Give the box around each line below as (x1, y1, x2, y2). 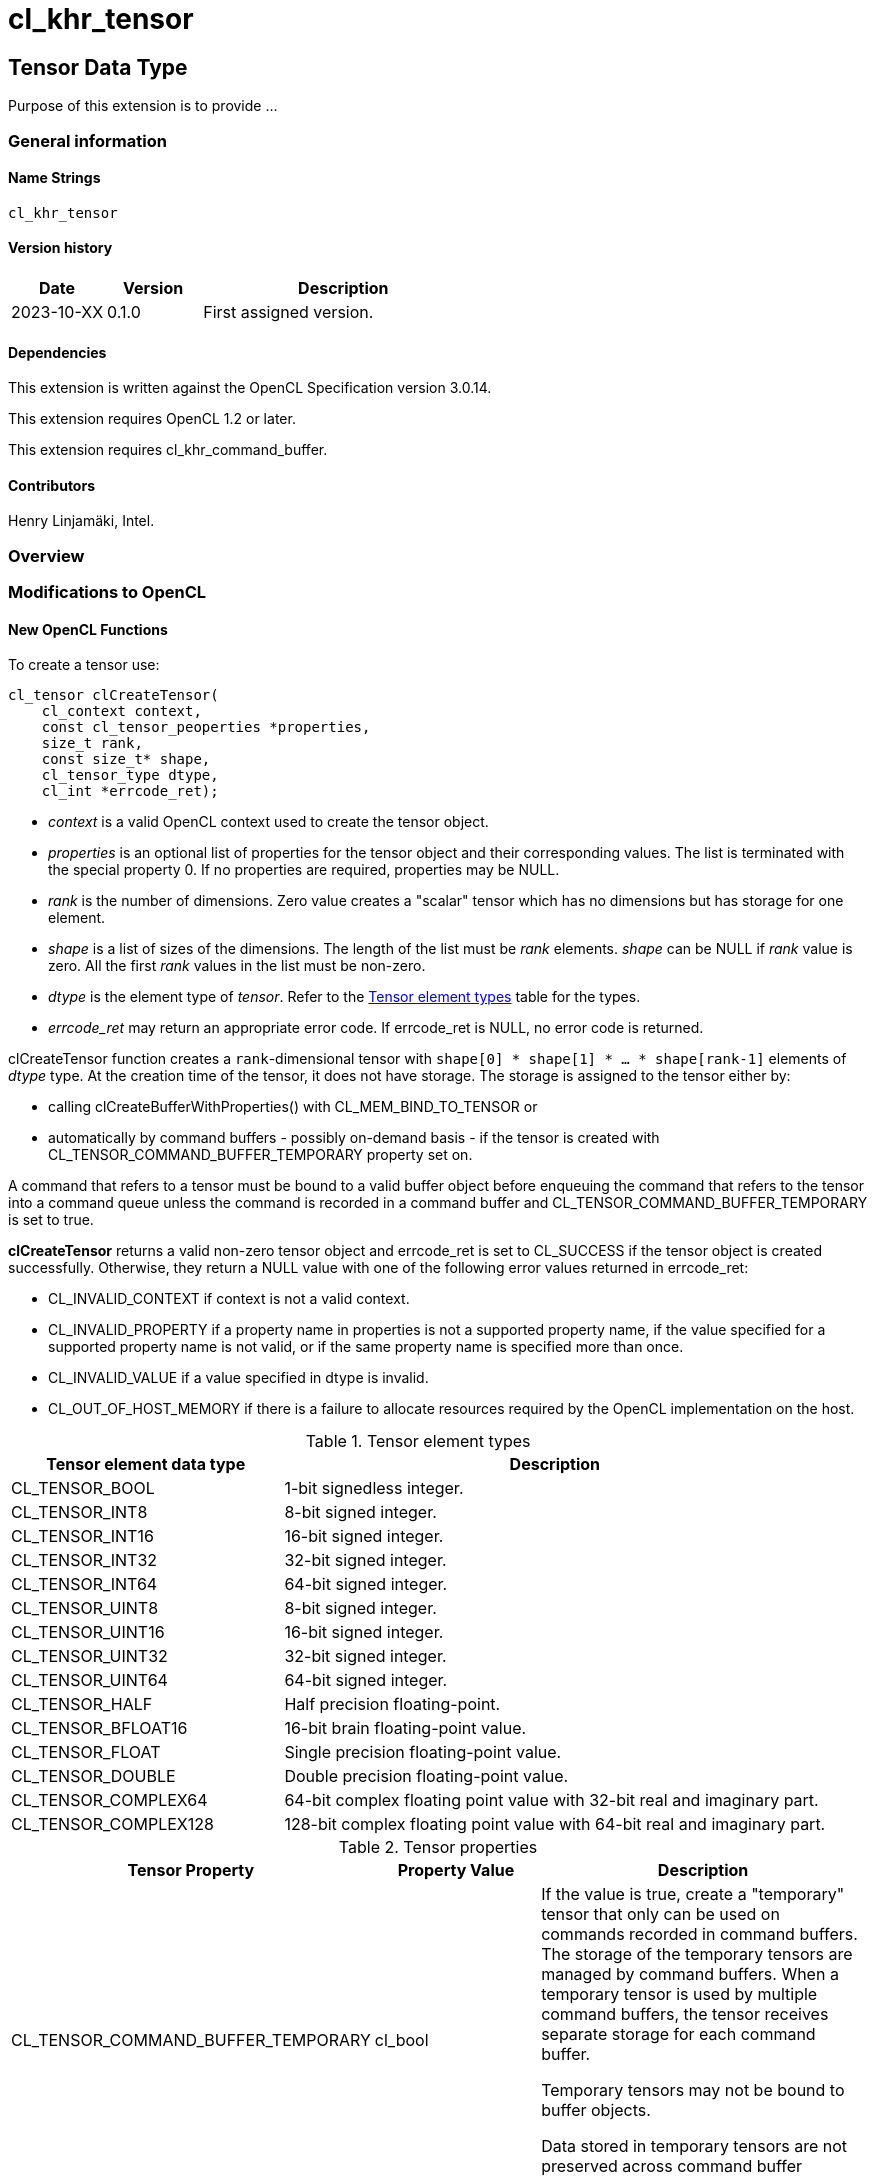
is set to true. (8, 1211, 94, 1229)
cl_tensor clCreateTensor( (8, 687, 219, 704)
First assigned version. (203, 301, 374, 322)
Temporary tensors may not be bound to (541, 2080, 845, 2101)
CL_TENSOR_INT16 (11, 1526, 154, 1547)
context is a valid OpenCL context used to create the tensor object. (48, 813, 489, 831)
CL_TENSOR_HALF (11, 1694, 153, 1715)
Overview (8, 545, 85, 566)
